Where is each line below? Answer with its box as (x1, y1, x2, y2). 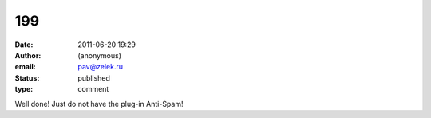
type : (14, 85, 34, 94)
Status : (14, 73, 40, 83)
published (77, 73, 111, 83)
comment (77, 85, 109, 94)
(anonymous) (77, 50, 122, 60)
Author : (14, 50, 42, 60)
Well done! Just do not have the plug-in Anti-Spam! (14, 99, 184, 108)
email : (14, 62, 36, 72)
